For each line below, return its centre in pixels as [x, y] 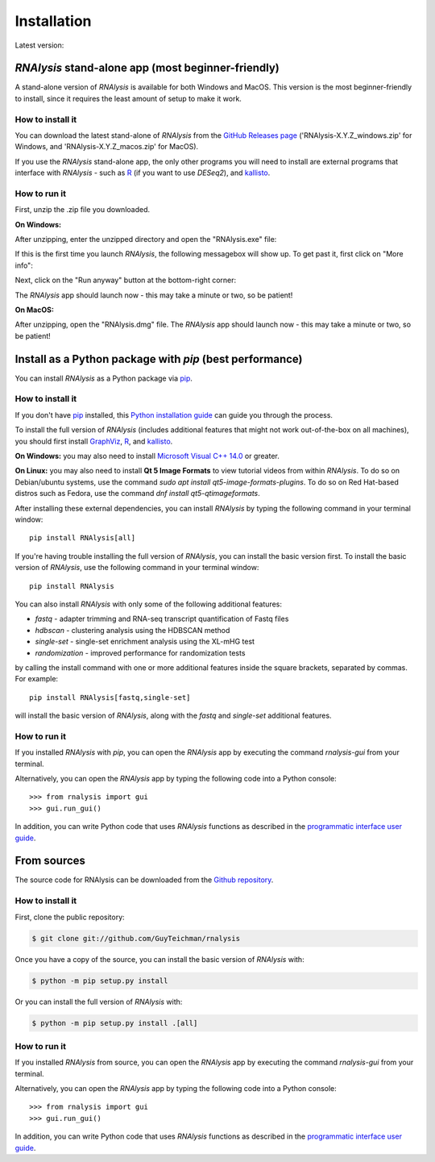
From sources [50, 861]
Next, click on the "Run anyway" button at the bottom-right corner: [126, 280]
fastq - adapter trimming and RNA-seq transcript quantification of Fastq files [162, 619]
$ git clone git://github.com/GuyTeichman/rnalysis [136, 938]
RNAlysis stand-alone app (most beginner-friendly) [147, 68]
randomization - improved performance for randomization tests [140, 652]
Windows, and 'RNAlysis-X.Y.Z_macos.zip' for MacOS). [107, 147]
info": [24, 265]
